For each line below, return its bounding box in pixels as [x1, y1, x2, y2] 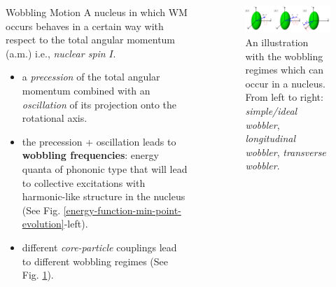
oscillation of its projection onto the [22, 97, 177, 111]
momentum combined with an [22, 83, 150, 97]
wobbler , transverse [245, 144, 326, 159]
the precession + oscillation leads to [22, 134, 176, 148]
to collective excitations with [22, 175, 146, 190]
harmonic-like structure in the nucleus [22, 189, 185, 204]
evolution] [22, 216, 64, 231]
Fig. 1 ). [22, 267, 54, 282]
